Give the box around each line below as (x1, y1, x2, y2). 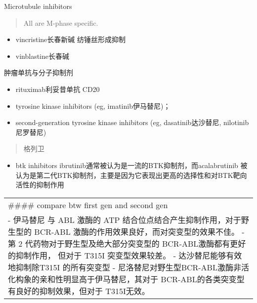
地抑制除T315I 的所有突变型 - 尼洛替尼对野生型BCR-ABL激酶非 (8, 261, 241, 273)
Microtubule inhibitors (4, 1, 72, 11)
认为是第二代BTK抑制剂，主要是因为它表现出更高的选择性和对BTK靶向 (15, 170, 247, 180)
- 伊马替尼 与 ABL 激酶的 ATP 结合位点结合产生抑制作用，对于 (8, 214, 241, 225)
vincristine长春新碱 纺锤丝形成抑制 (15, 34, 126, 44)
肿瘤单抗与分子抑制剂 (4, 67, 73, 78)
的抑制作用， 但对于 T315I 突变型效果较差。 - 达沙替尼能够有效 (8, 249, 242, 261)
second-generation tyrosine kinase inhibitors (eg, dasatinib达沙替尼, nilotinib (15, 117, 249, 128)
